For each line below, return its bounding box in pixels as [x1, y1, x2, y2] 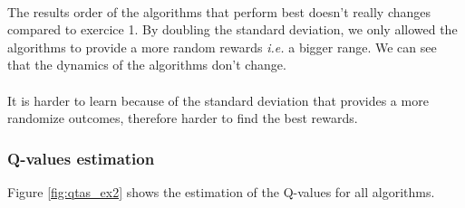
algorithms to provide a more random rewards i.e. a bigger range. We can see [7, 37, 437, 56]
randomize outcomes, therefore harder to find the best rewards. [7, 109, 358, 128]
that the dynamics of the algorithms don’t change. [7, 55, 286, 74]
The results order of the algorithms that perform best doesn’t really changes [7, 2, 431, 21]
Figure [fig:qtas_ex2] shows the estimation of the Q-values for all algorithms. [7, 182, 435, 201]
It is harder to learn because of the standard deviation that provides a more [7, 90, 429, 109]
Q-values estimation [7, 147, 155, 169]
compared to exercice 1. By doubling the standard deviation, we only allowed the [7, 20, 458, 39]
